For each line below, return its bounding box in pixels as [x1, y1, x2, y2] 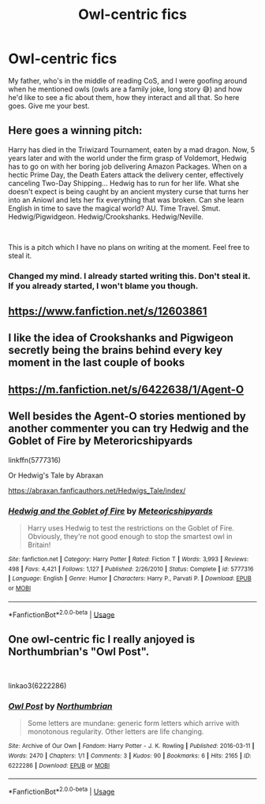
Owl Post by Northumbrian [8, 700, 113, 711]
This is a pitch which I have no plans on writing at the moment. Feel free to [8, 242, 250, 251]
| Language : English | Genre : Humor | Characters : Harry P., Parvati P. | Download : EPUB [8, 575, 252, 583]
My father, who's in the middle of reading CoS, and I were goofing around [8, 76, 248, 85]
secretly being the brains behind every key [8, 344, 223, 357]
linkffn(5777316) [8, 455, 62, 464]
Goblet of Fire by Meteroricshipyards [8, 434, 193, 448]
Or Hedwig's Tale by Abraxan [8, 471, 104, 480]
